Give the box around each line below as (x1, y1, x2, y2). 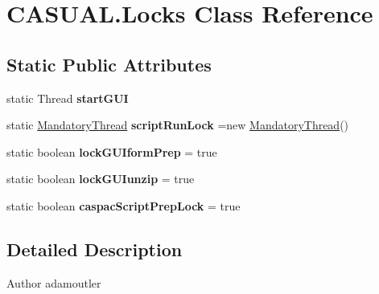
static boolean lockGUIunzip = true (6, 170, 195, 187)
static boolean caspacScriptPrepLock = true (6, 197, 241, 214)
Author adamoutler (6, 274, 101, 291)
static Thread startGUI (6, 89, 129, 106)
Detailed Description (6, 236, 183, 261)
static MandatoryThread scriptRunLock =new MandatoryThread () (6, 116, 349, 133)
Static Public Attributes (6, 51, 212, 76)
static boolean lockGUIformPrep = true (6, 143, 217, 160)
